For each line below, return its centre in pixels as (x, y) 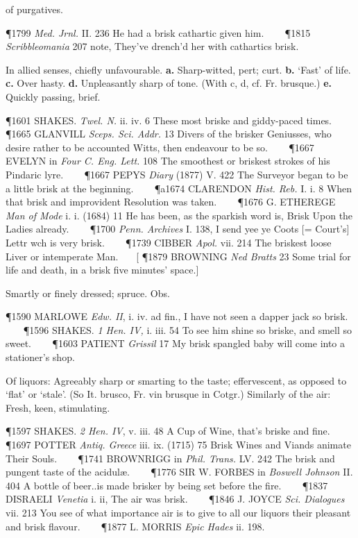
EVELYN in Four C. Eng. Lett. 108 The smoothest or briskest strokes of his (168, 161)
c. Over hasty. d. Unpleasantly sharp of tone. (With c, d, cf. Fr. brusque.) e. (169, 83)
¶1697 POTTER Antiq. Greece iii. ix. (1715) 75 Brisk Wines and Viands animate (178, 445)
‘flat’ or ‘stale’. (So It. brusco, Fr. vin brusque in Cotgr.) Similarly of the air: (168, 394)
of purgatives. (34, 9)
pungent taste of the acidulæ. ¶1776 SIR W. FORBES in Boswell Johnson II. (179, 472)
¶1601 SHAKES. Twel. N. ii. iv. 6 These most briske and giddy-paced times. (169, 120)
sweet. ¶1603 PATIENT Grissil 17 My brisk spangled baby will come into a (176, 343)
